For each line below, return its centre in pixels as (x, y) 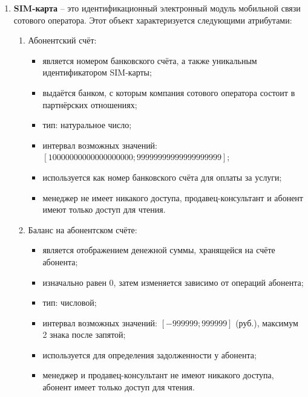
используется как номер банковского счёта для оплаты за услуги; (162, 177)
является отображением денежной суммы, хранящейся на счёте (159, 250)
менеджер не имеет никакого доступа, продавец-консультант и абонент (173, 197)
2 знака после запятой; (84, 334)
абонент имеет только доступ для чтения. (119, 387)
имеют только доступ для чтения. (104, 209)
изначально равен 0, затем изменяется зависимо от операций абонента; (173, 282)
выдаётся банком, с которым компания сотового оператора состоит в (169, 92)
